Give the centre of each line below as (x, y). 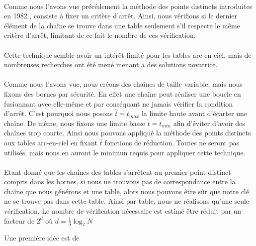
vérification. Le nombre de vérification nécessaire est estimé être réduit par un (123, 211)
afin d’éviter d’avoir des (209, 123)
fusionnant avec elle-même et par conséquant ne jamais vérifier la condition (118, 103)
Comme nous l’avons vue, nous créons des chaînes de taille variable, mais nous (123, 84)
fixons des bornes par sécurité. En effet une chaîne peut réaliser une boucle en (123, 93)
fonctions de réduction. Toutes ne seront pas (172, 142)
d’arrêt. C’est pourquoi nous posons (58, 113)
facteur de (19, 220)
